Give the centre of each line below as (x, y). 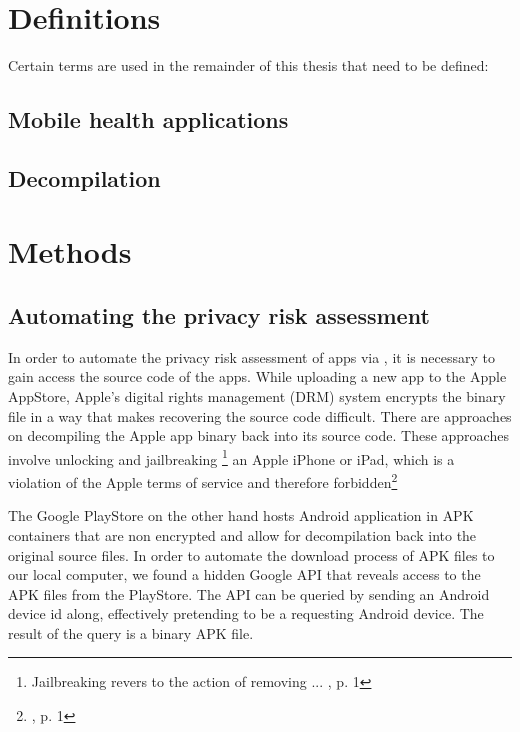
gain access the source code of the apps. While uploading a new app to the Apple (257, 376)
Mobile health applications (148, 119)
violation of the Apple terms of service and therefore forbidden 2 (203, 480)
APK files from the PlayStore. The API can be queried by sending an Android (249, 593)
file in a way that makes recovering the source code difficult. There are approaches (260, 415)
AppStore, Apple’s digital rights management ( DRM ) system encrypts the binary (257, 396)
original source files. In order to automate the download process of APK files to (251, 554)
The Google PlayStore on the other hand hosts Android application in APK (241, 515)
